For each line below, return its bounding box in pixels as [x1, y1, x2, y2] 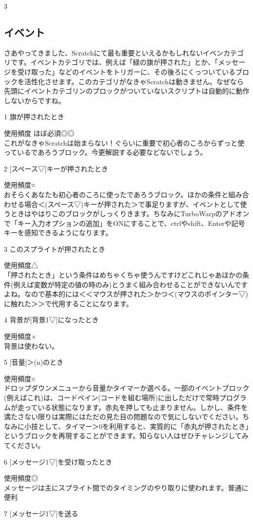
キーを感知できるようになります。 [4, 227, 113, 238]
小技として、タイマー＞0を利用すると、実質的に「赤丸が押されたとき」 [24, 421, 249, 431]
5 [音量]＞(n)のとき [4, 357, 64, 367]
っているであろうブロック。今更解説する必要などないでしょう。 [4, 147, 207, 157]
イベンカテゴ [203, 47, 244, 57]
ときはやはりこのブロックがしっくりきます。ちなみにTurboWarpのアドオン [10, 208, 250, 219]
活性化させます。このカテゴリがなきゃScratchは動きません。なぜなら [24, 76, 244, 86]
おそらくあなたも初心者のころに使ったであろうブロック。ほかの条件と [4, 189, 229, 199]
